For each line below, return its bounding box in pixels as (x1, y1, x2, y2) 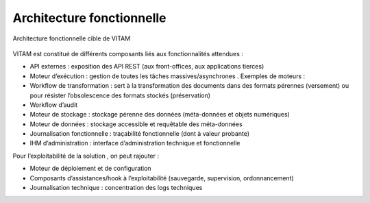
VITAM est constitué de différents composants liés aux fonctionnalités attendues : (12, 49, 243, 58)
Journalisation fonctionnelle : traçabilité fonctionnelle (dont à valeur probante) (29, 130, 250, 138)
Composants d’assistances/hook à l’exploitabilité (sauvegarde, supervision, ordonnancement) (29, 174, 294, 182)
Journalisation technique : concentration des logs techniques (29, 184, 203, 192)
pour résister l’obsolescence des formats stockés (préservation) (29, 91, 211, 99)
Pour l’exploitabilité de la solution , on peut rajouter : (12, 152, 159, 160)
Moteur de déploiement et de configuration (29, 165, 151, 173)
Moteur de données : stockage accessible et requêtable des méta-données (29, 120, 243, 128)
